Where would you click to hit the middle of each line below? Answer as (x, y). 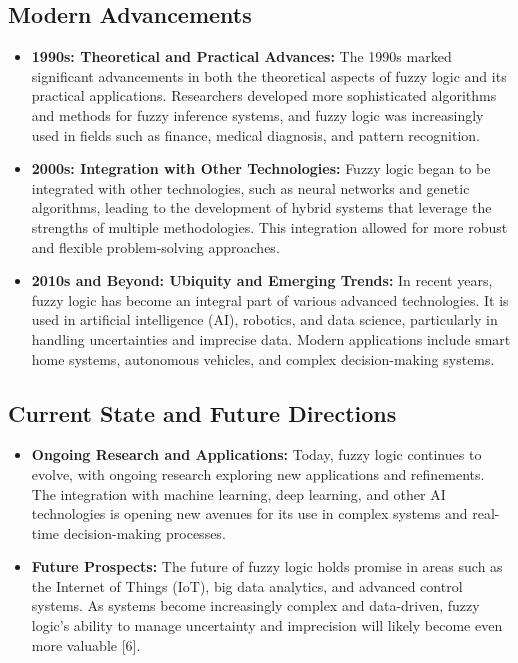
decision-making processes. (144, 532)
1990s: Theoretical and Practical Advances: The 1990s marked (241, 56)
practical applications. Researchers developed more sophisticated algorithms (264, 95)
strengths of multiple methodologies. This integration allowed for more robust (269, 226)
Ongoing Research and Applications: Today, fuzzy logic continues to (256, 454)
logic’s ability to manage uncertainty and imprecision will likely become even (267, 625)
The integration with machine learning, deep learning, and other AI (238, 493)
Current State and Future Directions (202, 412)
